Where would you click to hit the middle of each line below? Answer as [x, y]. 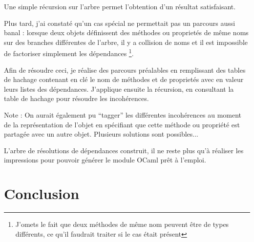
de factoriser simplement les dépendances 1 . [69, 53]
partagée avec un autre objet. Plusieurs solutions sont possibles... [101, 134]
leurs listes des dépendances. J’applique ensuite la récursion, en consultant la [119, 89]
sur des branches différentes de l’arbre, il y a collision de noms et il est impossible [126, 42]
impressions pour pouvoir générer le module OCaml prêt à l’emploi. [105, 160]
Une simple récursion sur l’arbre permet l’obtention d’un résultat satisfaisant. [120, 6]
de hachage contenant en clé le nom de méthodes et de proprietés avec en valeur [124, 79]
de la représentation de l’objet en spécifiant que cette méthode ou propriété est [122, 124]
